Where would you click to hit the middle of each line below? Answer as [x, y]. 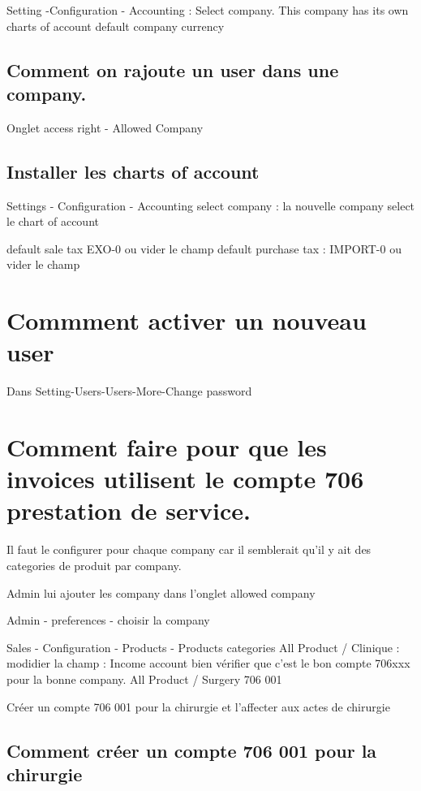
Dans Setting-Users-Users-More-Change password [129, 391]
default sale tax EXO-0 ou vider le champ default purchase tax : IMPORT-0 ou [204, 248]
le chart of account [53, 221]
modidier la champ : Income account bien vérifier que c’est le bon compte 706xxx [208, 663]
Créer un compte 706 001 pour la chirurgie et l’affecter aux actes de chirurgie [198, 706]
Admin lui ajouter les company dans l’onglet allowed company [161, 592]
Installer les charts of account [133, 171]
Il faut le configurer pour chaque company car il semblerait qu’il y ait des [189, 549]
